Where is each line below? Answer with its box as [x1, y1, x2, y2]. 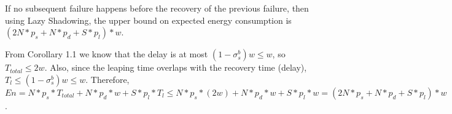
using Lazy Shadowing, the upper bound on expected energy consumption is [5, 13, 292, 26]
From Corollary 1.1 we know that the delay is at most [5, 48, 208, 60]
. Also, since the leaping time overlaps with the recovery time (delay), [44, 61, 307, 74]
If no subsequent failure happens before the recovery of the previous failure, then [5, 2, 309, 14]
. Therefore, [85, 73, 130, 85]
